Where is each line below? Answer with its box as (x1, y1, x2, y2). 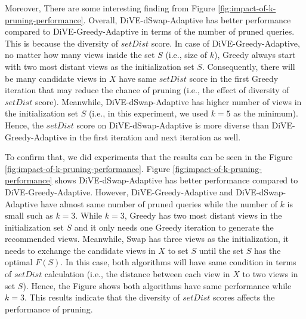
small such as (5, 209, 53, 222)
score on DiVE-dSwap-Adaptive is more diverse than (76, 118, 269, 131)
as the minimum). (233, 107, 298, 119)
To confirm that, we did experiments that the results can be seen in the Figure (5, 151, 293, 163)
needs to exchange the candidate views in (5, 244, 156, 256)
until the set (199, 244, 244, 256)
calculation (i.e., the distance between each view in (44, 268, 230, 280)
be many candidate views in (5, 72, 107, 84)
